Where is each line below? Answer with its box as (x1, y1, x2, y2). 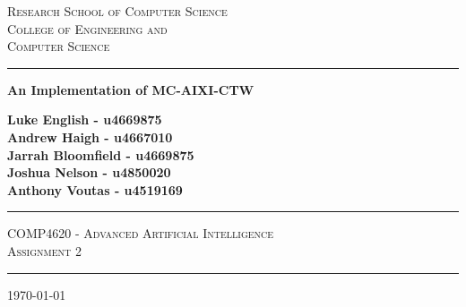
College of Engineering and (7, 19, 168, 38)
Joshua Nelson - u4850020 (7, 163, 171, 182)
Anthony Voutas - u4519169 (7, 180, 183, 199)
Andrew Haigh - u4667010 (7, 127, 173, 146)
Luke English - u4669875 (7, 110, 162, 129)
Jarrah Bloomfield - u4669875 (7, 145, 194, 164)
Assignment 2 (7, 241, 82, 260)
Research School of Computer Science (7, 2, 228, 20)
